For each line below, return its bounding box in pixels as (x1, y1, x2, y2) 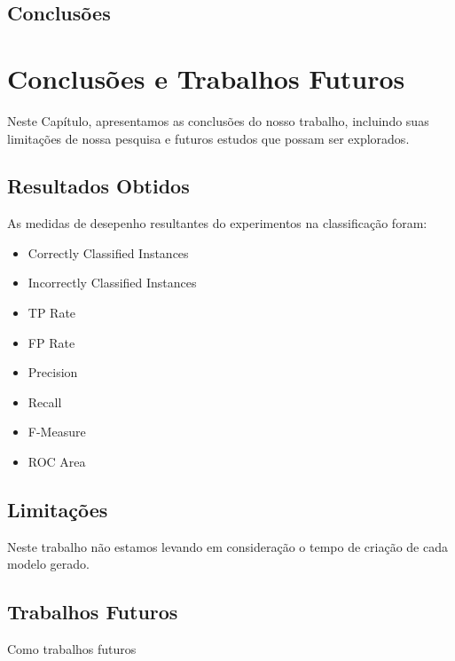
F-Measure (27, 422, 86, 441)
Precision (27, 363, 78, 382)
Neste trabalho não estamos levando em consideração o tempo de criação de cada (7, 537, 448, 555)
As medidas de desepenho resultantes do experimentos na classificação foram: (7, 214, 428, 232)
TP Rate (27, 303, 76, 322)
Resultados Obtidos (7, 172, 190, 200)
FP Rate (27, 333, 75, 351)
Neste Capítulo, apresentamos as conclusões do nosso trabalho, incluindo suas (7, 111, 429, 130)
